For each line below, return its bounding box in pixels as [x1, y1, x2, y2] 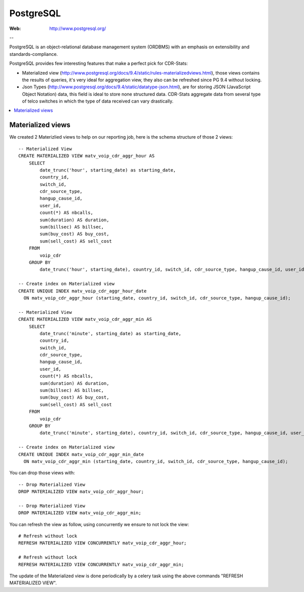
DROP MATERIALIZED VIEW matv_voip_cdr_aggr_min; [18, 510, 141, 516]
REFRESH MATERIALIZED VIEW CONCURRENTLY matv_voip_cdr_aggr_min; [18, 562, 184, 567]
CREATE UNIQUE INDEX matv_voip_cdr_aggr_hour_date [18, 288, 147, 294]
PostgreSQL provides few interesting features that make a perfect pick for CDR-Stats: [9, 60, 188, 67]
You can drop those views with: [9, 470, 75, 476]
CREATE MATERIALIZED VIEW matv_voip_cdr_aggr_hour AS [18, 153, 155, 159]
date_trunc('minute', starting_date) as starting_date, [40, 331, 182, 336]
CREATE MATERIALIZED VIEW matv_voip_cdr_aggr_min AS [18, 316, 152, 322]
